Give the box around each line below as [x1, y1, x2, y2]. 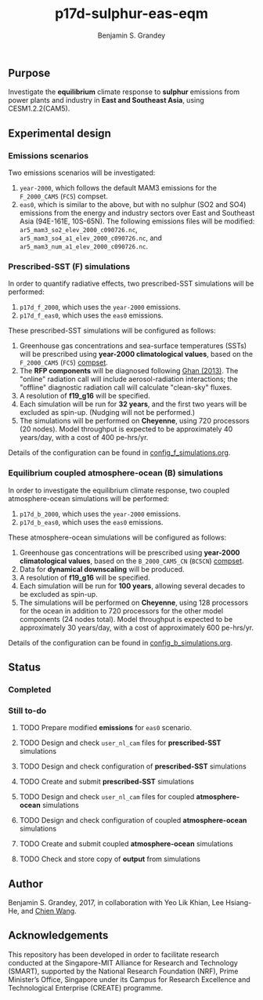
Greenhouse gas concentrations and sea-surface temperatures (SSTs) [19, 341, 247, 351]
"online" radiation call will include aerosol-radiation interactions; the [19, 374, 239, 384]
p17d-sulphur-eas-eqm [54, 5, 209, 23]
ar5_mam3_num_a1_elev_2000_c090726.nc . [19, 242, 149, 251]
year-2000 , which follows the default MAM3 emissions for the [19, 184, 218, 193]
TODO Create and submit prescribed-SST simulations [19, 777, 194, 787]
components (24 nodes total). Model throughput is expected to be [19, 614, 233, 624]
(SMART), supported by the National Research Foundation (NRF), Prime [8, 966, 239, 976]
